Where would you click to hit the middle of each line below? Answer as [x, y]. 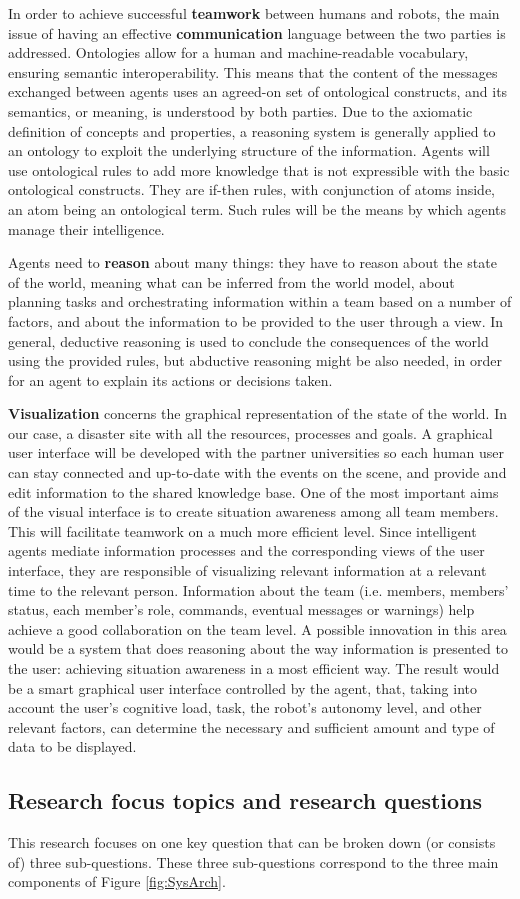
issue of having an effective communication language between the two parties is [257, 32]
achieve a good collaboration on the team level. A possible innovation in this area [257, 628]
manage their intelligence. [86, 228]
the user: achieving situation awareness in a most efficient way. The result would [254, 668]
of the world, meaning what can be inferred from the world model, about [231, 281]
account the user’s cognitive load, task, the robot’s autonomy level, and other [245, 707]
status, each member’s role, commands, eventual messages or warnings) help [241, 609]
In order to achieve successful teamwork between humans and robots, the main [254, 13]
